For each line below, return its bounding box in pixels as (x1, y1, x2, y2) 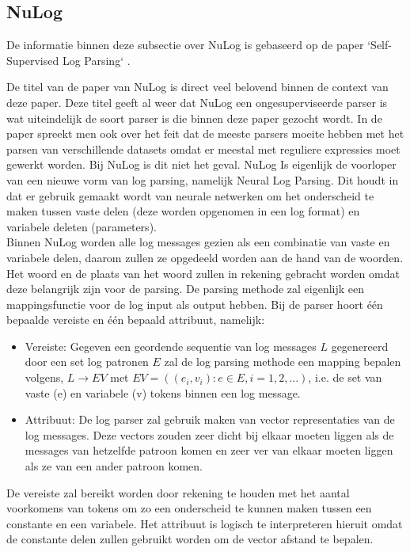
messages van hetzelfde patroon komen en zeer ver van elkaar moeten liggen (25, 442, 393, 459)
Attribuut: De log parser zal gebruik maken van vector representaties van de (25, 411, 395, 428)
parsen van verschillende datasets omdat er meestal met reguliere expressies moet (6, 140, 401, 157)
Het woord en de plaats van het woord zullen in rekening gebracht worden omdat (6, 265, 400, 281)
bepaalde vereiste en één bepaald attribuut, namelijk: (6, 311, 265, 328)
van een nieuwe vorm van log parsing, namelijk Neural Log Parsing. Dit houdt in (6, 171, 399, 188)
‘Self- (367, 36, 392, 53)
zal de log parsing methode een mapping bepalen (164, 353, 401, 370)
